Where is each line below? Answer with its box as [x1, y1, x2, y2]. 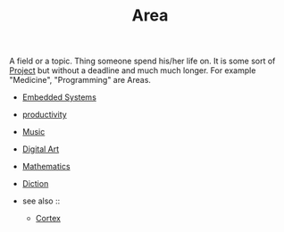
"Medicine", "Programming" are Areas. [9, 75, 152, 86]
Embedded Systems [21, 92, 96, 103]
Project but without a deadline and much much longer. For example [9, 65, 256, 76]
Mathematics [21, 162, 71, 172]
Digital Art [21, 144, 60, 154]
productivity [21, 109, 67, 120]
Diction [21, 178, 49, 189]
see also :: [21, 195, 61, 206]
